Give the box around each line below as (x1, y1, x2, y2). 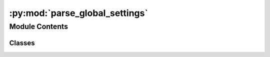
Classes (9, 38, 35, 47)
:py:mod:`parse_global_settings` (9, 7, 148, 18)
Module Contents (9, 22, 68, 31)
